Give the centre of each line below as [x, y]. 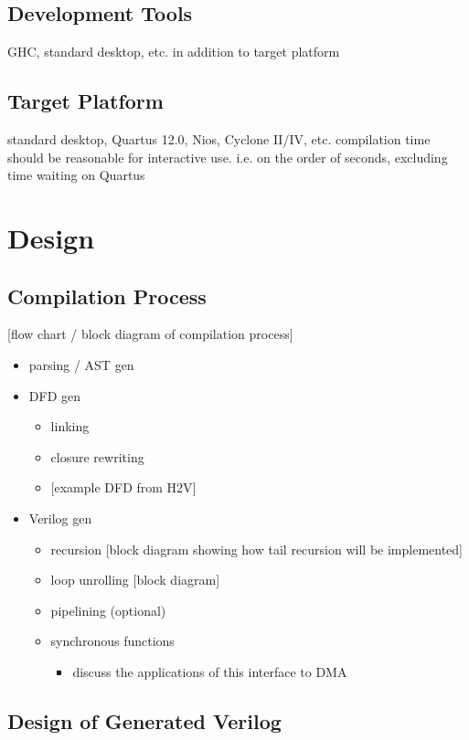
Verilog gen [60, 518]
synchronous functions [112, 641]
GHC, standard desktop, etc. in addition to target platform [174, 52]
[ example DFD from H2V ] [123, 487]
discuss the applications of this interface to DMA [210, 671]
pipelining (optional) [108, 610]
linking [70, 426]
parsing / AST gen [81, 364]
